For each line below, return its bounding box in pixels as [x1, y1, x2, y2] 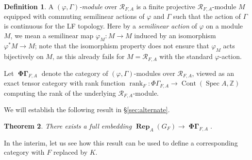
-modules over [134, 68, 175, 78]
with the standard [159, 51, 213, 61]
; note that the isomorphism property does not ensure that [34, 41, 209, 51]
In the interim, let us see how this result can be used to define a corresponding [4, 137, 238, 147]
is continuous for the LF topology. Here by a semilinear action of [4, 21, 197, 31]
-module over [79, 1, 118, 11]
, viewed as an [192, 68, 234, 78]
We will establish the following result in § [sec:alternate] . [4, 104, 170, 115]
